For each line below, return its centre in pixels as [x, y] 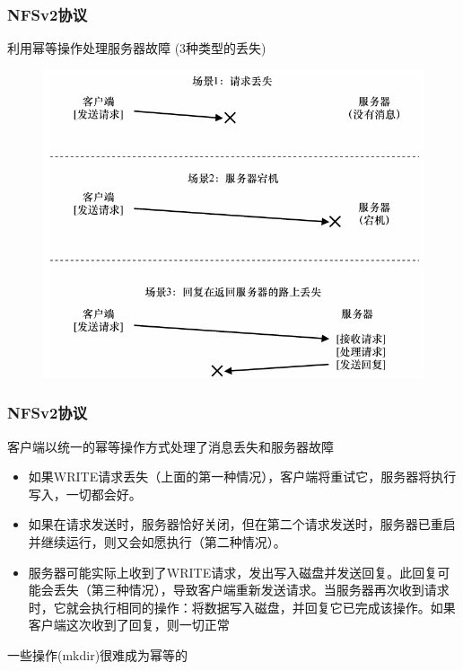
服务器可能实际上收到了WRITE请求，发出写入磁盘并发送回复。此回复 [233, 572]
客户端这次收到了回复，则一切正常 [129, 625]
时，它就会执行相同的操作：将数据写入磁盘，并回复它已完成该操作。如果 [242, 607]
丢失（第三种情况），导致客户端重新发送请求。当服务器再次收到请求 [251, 590]
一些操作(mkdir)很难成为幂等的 [98, 654]
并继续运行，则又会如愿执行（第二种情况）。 [157, 542]
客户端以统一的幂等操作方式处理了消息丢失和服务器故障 [170, 446]
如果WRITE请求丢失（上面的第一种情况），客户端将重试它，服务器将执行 [242, 477]
